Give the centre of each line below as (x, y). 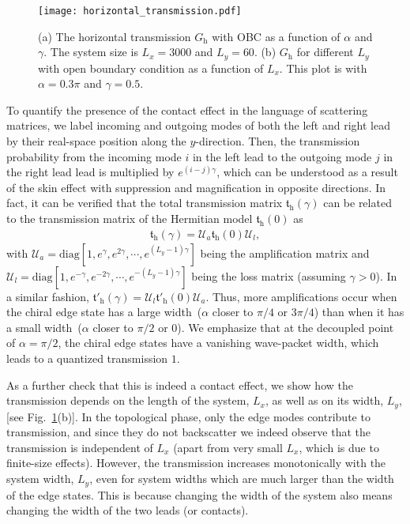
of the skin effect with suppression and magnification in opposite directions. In (196, 187)
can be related (357, 203)
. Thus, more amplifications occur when (301, 296)
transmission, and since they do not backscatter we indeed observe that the (188, 432)
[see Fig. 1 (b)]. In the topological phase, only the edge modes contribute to (188, 416)
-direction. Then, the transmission (278, 141)
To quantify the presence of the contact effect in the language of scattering (187, 109)
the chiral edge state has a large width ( (104, 312)
